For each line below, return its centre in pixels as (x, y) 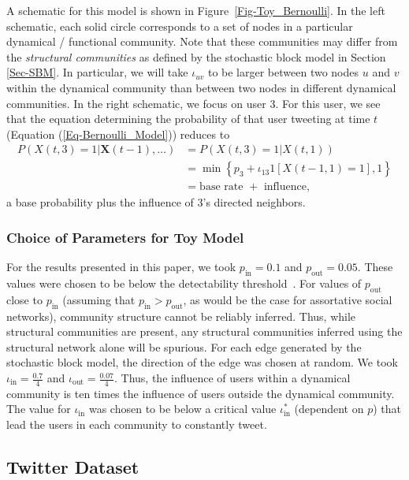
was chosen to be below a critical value (182, 409)
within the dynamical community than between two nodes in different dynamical (201, 87)
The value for (39, 409)
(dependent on (329, 409)
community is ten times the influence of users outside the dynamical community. (201, 393)
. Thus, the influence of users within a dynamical (232, 378)
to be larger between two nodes (283, 72)
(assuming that (99, 299)
